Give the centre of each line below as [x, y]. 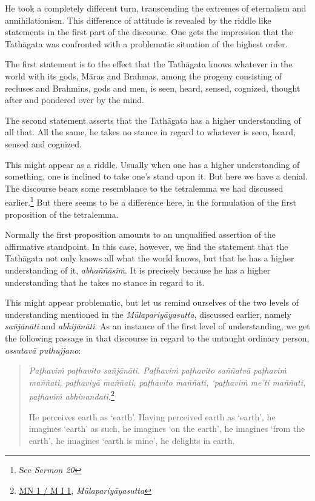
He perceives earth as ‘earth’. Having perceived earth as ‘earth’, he [152, 416]
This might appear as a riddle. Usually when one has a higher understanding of [152, 164]
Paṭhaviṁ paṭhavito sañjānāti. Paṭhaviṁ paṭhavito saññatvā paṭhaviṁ [157, 370]
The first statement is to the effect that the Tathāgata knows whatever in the [149, 64]
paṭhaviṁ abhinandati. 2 [71, 395]
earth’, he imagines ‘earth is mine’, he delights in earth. [132, 440]
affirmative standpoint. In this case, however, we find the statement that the [147, 246]
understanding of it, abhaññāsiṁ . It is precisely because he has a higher [138, 270]
